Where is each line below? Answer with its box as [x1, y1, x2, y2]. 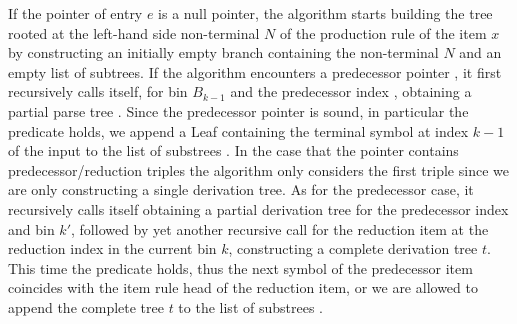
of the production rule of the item [279, 22, 487, 43]
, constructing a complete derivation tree [228, 238, 478, 259]
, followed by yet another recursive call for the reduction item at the [71, 218, 489, 239]
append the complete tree [8, 296, 164, 317]
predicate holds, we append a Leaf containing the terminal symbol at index [8, 120, 469, 141]
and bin [8, 218, 55, 239]
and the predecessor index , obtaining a [230, 81, 472, 102]
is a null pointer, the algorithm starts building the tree [158, 3, 493, 23]
